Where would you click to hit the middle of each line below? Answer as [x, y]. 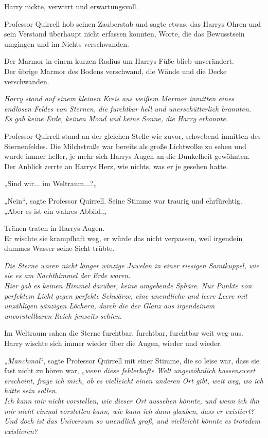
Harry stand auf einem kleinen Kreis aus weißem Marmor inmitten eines [119, 98]
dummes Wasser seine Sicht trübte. [59, 248]
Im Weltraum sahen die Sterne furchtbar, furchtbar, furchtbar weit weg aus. [124, 333]
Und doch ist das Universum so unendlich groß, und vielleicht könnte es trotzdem [132, 421]
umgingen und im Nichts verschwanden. [67, 43]
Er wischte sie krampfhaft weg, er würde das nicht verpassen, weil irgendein [123, 238]
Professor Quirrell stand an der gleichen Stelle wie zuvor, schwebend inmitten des [132, 135]
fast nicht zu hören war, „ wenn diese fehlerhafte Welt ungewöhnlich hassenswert [130, 370]
